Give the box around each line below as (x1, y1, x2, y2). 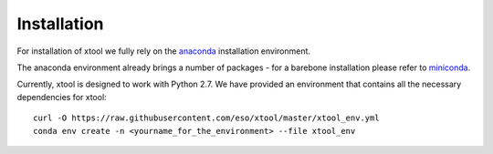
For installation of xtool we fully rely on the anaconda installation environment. (16, 46, 310, 56)
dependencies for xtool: (16, 91, 107, 102)
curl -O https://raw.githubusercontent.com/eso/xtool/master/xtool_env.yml (33, 113, 380, 123)
